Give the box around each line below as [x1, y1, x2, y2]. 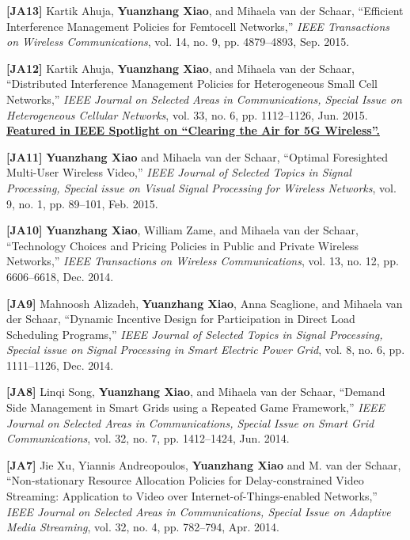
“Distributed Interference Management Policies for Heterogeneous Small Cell [6, 75, 378, 92]
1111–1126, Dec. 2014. [6, 356, 114, 373]
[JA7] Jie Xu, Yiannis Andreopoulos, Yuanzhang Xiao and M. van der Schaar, [6, 456, 401, 473]
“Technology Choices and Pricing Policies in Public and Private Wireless [6, 237, 359, 253]
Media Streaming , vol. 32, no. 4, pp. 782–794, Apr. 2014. [6, 519, 279, 535]
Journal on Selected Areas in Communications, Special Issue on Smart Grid [6, 414, 374, 431]
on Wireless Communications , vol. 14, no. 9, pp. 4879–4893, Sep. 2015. [6, 33, 350, 50]
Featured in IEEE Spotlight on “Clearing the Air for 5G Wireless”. [6, 122, 380, 139]
